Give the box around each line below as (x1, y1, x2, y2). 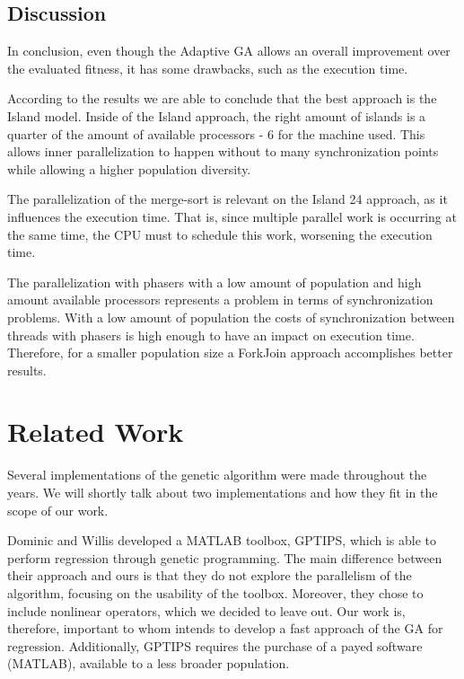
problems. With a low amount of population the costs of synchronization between (7, 307, 455, 326)
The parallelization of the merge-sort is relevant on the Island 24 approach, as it (7, 190, 448, 208)
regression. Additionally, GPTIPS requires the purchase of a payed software (7, 636, 423, 655)
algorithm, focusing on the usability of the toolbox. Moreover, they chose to (7, 583, 424, 602)
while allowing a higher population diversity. (7, 159, 251, 178)
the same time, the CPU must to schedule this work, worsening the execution (7, 225, 433, 243)
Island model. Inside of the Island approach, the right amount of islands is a (7, 106, 426, 125)
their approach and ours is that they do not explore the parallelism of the (7, 566, 412, 585)
